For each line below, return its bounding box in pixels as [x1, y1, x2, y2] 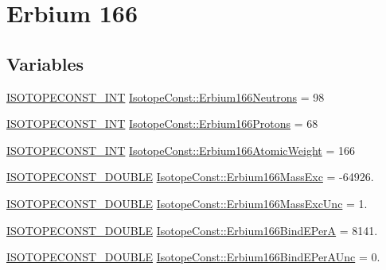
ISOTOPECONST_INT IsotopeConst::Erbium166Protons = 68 [6, 115, 318, 132]
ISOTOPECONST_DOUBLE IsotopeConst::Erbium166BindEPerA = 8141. [6, 222, 378, 238]
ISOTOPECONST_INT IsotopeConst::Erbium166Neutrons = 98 [6, 88, 325, 105]
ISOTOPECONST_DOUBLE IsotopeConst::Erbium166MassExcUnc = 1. [6, 195, 368, 211]
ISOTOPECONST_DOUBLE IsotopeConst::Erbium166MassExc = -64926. [6, 168, 374, 185]
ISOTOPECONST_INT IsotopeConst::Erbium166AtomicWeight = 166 [6, 141, 355, 158]
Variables [6, 51, 84, 75]
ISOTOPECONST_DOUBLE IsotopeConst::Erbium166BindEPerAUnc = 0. [6, 249, 380, 265]
